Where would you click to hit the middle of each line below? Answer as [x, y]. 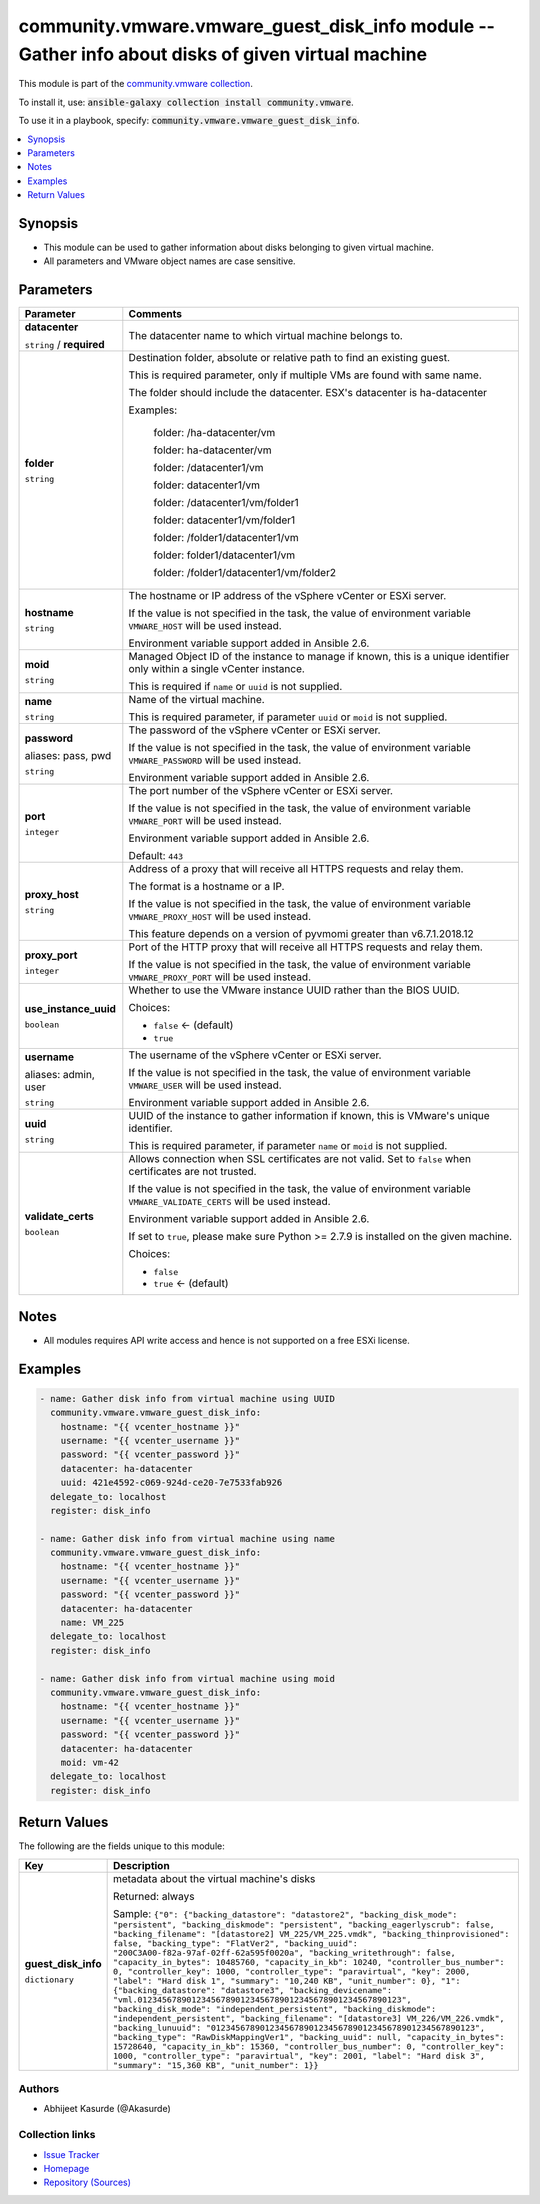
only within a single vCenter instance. [216, 669]
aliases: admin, [59, 1074]
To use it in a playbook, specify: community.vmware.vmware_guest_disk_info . [189, 121]
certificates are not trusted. [192, 1172]
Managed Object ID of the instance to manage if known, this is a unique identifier [319, 657]
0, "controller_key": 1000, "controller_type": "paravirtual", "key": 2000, [291, 1971]
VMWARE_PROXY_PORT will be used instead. [220, 977]
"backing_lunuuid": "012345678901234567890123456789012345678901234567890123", [298, 2027]
